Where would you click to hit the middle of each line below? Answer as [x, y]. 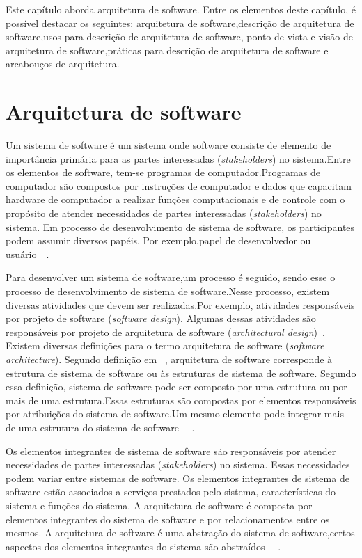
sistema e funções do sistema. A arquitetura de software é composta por [159, 505]
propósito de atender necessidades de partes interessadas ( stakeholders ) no [164, 213]
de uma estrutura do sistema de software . [100, 427]
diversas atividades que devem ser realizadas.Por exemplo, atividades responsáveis [180, 304]
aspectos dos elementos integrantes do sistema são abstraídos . [143, 546]
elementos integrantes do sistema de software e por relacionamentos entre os [168, 519]
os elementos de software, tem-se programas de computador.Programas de [163, 172]
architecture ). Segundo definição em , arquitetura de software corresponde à [169, 359]
